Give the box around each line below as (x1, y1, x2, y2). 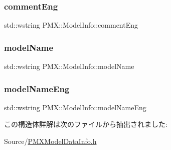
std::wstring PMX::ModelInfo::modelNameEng (4, 102, 146, 112)
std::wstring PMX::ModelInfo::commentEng (4, 20, 138, 30)
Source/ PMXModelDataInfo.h (4, 136, 97, 146)
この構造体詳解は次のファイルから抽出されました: (4, 119, 167, 129)
